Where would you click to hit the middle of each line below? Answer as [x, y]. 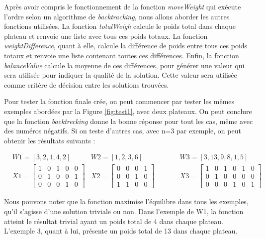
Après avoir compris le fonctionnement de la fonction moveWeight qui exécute [123, 6]
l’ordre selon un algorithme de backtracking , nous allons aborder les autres [117, 16]
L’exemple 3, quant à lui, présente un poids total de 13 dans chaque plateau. [121, 231]
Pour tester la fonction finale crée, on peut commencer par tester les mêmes [119, 101]
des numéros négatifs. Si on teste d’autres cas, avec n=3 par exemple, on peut [123, 131]
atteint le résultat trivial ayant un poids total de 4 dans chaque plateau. [114, 221]
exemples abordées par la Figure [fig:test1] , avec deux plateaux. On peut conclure [128, 111]
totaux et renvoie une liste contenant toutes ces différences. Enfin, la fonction [122, 55]
